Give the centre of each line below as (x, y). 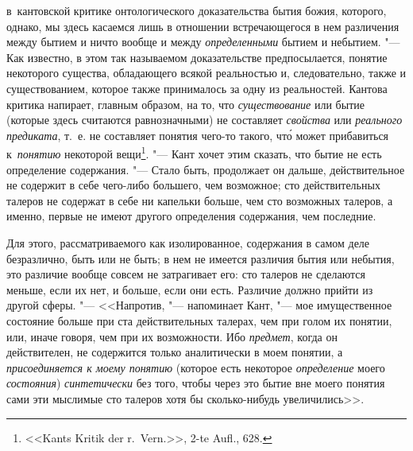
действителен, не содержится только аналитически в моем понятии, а (175, 352)
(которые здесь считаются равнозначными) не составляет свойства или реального (205, 120)
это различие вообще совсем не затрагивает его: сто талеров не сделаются (186, 274)
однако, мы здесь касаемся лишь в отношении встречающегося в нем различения (203, 26)
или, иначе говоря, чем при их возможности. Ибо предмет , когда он (172, 336)
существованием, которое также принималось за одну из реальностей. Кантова (197, 88)
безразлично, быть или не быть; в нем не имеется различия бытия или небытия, (201, 258)
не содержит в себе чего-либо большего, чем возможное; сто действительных (193, 185)
